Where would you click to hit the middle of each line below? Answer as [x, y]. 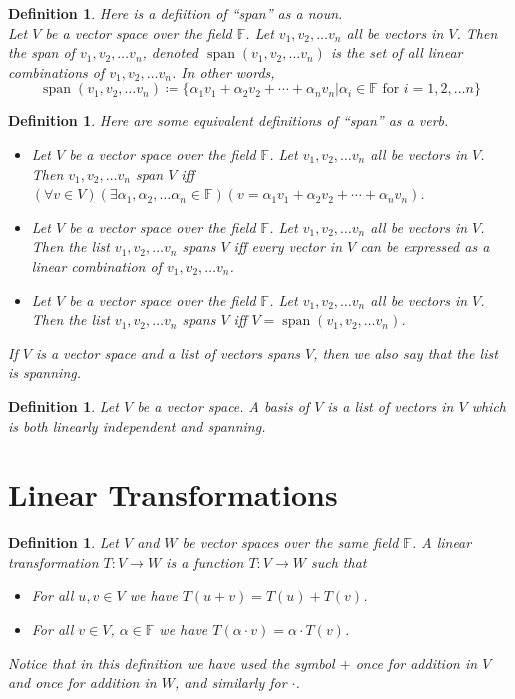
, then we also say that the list [405, 352]
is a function [205, 561]
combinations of [56, 71]
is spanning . [45, 372]
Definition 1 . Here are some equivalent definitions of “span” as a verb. [228, 120]
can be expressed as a [425, 246]
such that [338, 561]
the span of [41, 52]
